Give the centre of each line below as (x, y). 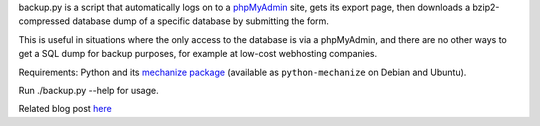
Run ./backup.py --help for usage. (88, 90)
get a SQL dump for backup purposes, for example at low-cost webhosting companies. (198, 54)
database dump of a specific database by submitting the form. (200, 21)
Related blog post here (65, 109)
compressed (44, 21)
